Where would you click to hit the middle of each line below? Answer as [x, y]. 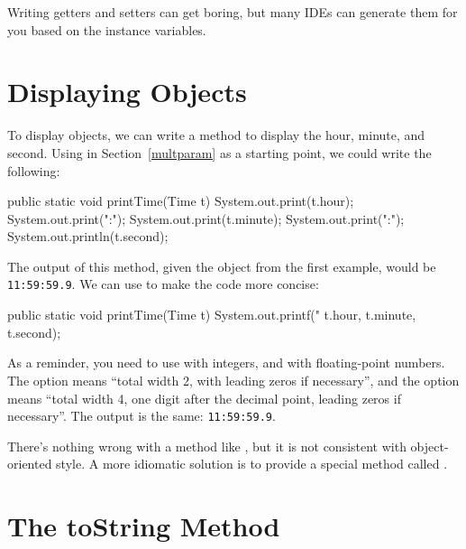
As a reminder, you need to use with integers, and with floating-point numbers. [226, 363]
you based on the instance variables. [107, 29]
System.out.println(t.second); [88, 236]
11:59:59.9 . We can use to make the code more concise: [163, 284]
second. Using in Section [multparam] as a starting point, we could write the [219, 152]
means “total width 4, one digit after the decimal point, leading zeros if [204, 398]
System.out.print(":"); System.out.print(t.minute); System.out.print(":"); [206, 218]
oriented [30, 464]
